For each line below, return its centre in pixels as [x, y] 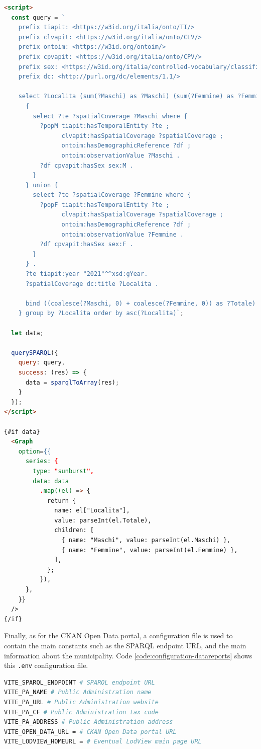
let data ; [27, 333]
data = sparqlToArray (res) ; [72, 382]
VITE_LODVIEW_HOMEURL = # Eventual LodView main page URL [103, 742]
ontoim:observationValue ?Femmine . [122, 234]
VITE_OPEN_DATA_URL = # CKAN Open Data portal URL [90, 732]
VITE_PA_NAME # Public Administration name [78, 692]
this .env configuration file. [46, 665]
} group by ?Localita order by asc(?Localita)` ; [101, 313]
